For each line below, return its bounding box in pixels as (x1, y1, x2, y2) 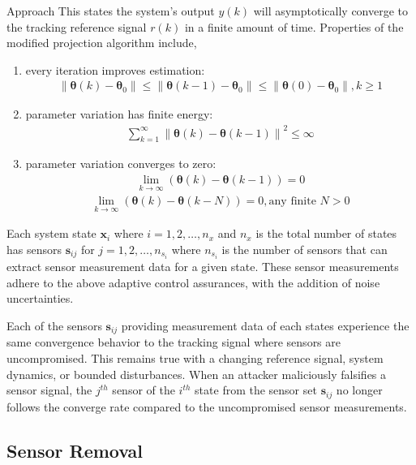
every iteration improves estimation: (25, 61, 205, 78)
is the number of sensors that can (221, 241, 388, 258)
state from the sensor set (195, 381, 317, 398)
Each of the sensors (6, 316, 102, 334)
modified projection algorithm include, (6, 34, 197, 51)
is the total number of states (255, 225, 397, 242)
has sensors (6, 241, 62, 258)
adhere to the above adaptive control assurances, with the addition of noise (6, 273, 380, 291)
